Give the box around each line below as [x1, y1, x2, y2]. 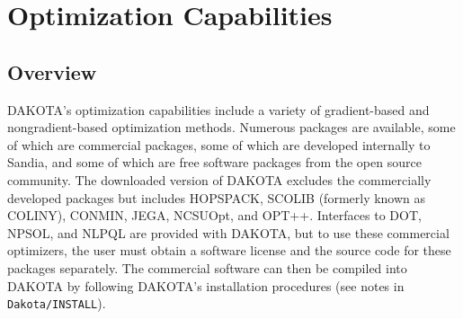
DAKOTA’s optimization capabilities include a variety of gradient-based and [7, 100, 430, 119]
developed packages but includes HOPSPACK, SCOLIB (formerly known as [7, 188, 426, 207]
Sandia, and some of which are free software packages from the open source [7, 153, 422, 172]
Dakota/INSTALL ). [7, 294, 106, 313]
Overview [7, 58, 97, 85]
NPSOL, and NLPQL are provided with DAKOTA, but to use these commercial [7, 223, 450, 242]
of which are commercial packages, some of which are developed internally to [7, 135, 431, 154]
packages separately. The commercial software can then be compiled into [7, 258, 407, 277]
